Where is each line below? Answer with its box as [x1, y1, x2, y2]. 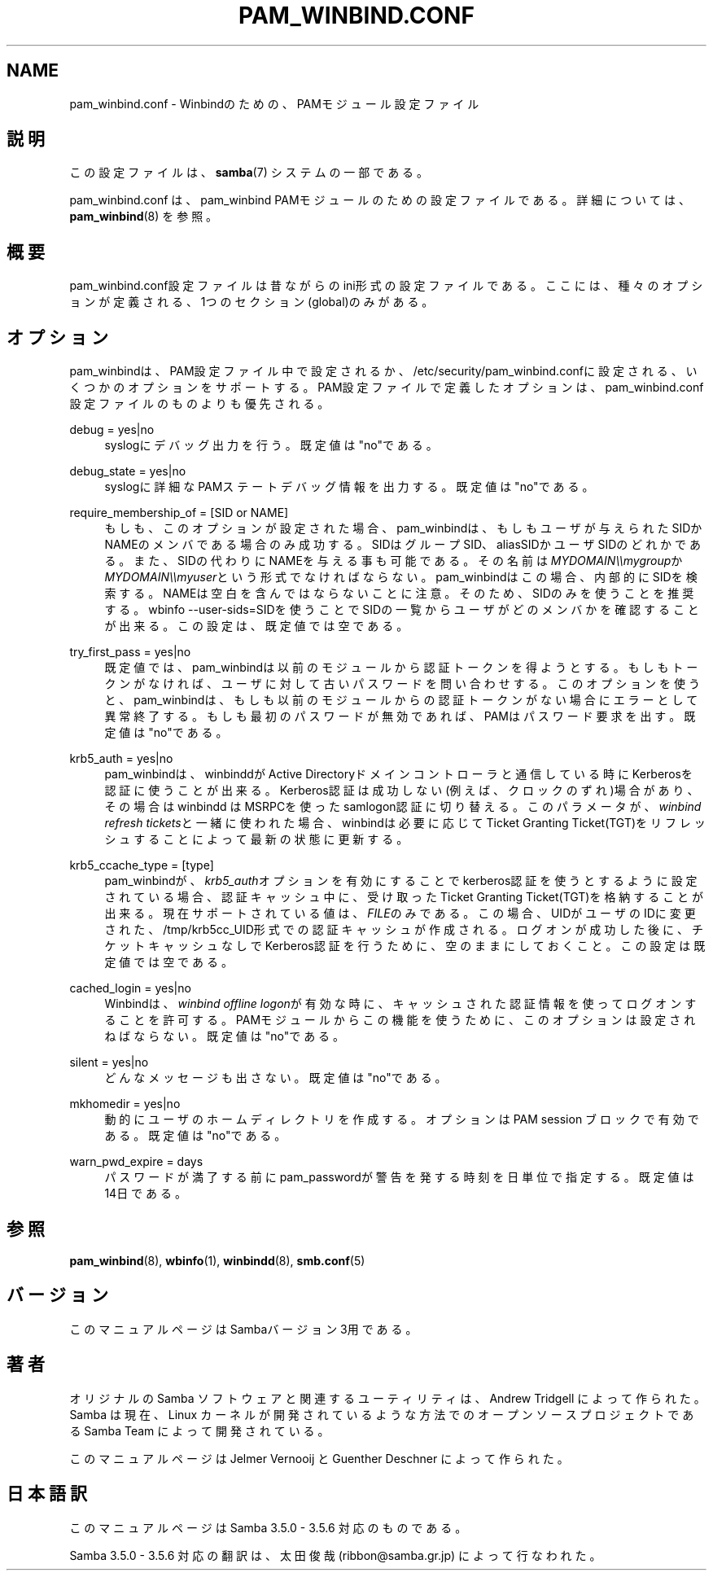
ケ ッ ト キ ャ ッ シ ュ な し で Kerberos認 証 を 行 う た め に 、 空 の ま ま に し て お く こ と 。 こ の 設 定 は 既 [104, 939, 706, 953]
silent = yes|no [69, 1055, 149, 1070]
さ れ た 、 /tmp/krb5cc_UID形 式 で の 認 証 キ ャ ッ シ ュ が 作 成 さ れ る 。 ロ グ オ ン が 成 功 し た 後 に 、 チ [104, 922, 703, 937]
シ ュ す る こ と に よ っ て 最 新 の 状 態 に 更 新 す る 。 [104, 832, 409, 847]
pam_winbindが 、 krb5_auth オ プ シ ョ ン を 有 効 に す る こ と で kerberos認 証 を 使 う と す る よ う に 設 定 [104, 874, 698, 888]
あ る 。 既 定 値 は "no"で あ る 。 [104, 1128, 287, 1143]
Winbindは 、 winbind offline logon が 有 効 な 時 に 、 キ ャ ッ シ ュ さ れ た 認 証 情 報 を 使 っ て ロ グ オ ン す [104, 997, 697, 1011]
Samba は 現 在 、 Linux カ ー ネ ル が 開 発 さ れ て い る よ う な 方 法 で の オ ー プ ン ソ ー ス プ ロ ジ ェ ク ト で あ [69, 1407, 694, 1421]
